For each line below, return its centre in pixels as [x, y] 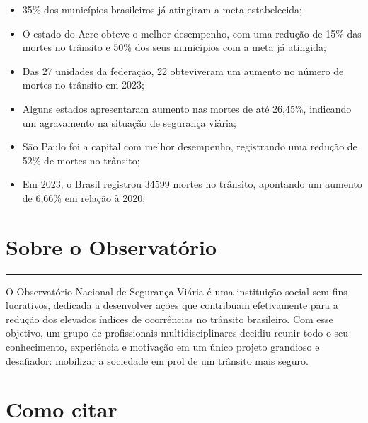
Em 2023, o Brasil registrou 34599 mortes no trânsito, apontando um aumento [192, 184]
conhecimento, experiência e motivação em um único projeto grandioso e [163, 347]
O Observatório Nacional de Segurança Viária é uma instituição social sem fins [177, 291]
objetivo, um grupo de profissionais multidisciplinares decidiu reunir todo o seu [177, 333]
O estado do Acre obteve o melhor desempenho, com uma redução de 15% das [192, 33]
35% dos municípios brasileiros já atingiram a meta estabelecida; [162, 9]
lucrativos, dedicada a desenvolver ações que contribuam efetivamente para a [172, 305]
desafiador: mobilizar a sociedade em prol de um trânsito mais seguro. [157, 360]
